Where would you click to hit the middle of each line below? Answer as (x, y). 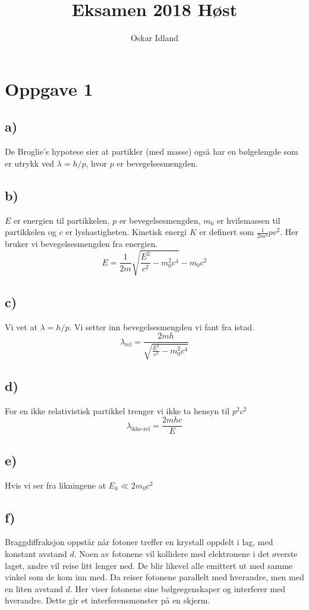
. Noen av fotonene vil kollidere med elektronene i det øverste (186, 554)
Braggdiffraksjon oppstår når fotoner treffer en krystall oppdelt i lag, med (139, 542)
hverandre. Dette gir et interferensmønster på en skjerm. (108, 600)
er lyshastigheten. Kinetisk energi (126, 232)
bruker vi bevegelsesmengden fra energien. (81, 244)
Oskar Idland (154, 38)
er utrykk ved (29, 163)
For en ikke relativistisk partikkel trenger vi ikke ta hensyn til (117, 410)
